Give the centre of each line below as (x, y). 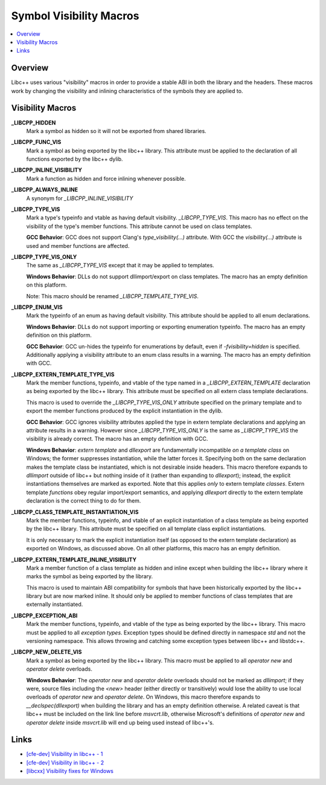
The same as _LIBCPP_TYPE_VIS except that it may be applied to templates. (120, 265)
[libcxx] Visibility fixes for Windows (70, 771)
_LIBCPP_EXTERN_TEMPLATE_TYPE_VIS (63, 374)
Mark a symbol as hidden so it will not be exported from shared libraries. (116, 131)
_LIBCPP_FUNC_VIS (36, 142)
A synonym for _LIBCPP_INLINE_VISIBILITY (80, 198)
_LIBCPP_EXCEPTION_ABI (44, 615)
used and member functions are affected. (78, 246)
